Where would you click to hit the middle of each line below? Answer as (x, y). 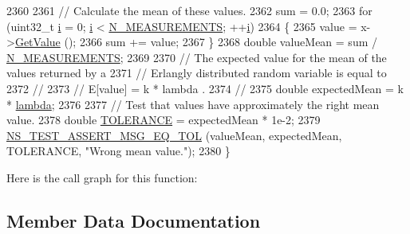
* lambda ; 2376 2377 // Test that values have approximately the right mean (193, 104)
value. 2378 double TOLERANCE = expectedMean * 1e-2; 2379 (164, 120)
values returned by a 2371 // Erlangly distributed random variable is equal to (197, 73)
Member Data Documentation (134, 220)
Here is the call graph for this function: (102, 177)
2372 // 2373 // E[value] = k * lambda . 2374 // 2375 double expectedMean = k (205, 88)
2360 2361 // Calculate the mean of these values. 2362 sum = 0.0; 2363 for (189, 10)
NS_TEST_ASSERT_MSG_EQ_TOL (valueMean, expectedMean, (174, 135)
